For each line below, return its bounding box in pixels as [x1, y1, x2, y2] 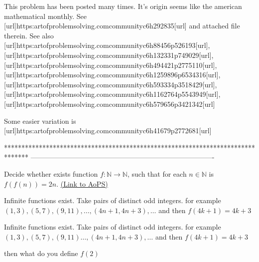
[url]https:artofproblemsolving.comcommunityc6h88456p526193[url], [4, 40, 210, 50]
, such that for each [127, 168, 187, 179]
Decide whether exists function [4, 168, 98, 179]
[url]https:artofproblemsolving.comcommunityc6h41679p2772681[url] [4, 125, 212, 136]
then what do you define [4, 248, 78, 259]
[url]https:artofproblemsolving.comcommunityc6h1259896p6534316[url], [4, 69, 221, 80]
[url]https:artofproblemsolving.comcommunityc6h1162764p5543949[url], [4, 89, 221, 99]
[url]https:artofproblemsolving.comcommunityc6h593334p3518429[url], [4, 79, 217, 89]
